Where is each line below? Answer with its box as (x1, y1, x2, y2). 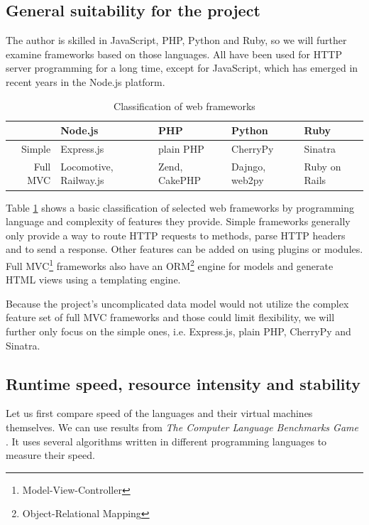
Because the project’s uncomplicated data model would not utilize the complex (6, 296, 349, 310)
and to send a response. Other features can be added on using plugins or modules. (6, 242, 363, 256)
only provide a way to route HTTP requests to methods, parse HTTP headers (6, 227, 346, 242)
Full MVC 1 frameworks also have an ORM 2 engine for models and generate (6, 256, 334, 273)
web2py (231, 173, 264, 188)
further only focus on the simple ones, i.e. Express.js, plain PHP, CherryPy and (6, 323, 351, 338)
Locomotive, (60, 158, 114, 173)
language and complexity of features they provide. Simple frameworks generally (6, 214, 351, 229)
